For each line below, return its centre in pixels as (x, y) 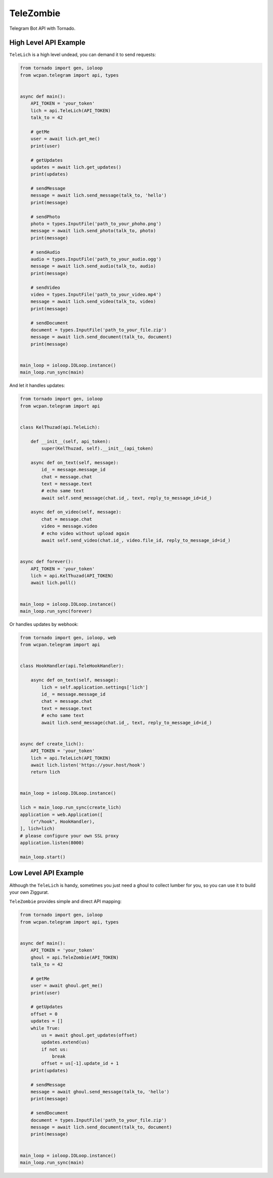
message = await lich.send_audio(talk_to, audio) (93, 266)
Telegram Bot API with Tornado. (42, 28)
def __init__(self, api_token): (71, 441)
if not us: (55, 1049)
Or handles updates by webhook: (44, 624)
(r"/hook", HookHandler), (63, 822)
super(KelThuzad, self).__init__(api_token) (97, 448)
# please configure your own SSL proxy (69, 836)
